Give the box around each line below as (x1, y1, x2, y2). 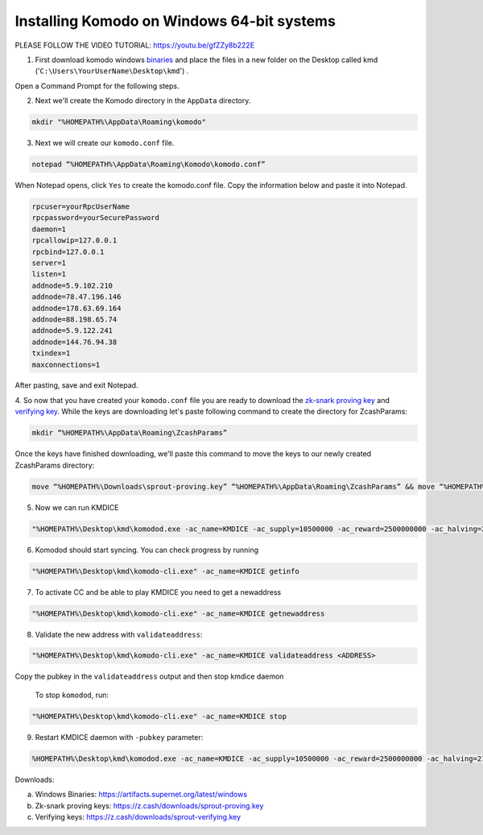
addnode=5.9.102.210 (31, 280, 113, 290)
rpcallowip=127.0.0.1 (31, 236, 118, 245)
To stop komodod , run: (35, 690, 109, 700)
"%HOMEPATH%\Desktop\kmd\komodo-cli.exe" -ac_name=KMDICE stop (31, 712, 287, 721)
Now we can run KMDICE (35, 502, 119, 512)
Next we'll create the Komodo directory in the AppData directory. (35, 96, 251, 106)
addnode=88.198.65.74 (31, 314, 118, 324)
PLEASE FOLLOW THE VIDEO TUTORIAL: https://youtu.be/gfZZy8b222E (14, 40, 255, 50)
